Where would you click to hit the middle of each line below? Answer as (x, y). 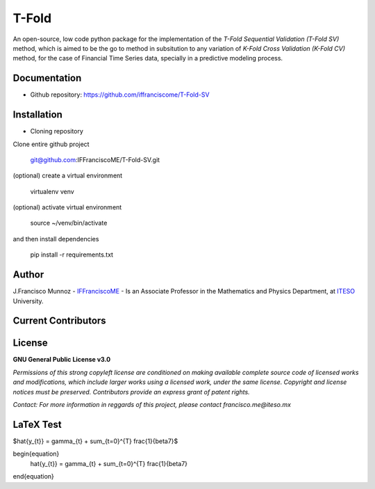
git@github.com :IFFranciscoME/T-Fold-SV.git (95, 159)
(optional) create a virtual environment (68, 176)
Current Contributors (60, 321)
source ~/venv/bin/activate (69, 223)
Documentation (47, 78)
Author (28, 275)
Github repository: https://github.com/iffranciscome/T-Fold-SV (120, 95)
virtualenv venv (52, 191)
